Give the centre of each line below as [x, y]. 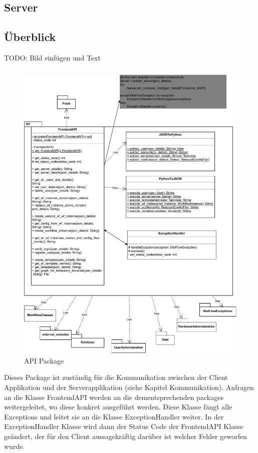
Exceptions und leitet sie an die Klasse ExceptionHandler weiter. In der [114, 416]
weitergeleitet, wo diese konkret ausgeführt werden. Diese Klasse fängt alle [118, 407]
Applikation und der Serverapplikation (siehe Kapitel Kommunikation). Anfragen [129, 387]
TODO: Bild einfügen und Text [52, 57]
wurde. [15, 446]
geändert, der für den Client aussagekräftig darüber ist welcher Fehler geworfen [125, 436]
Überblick [30, 37]
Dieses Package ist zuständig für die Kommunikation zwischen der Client [116, 377]
